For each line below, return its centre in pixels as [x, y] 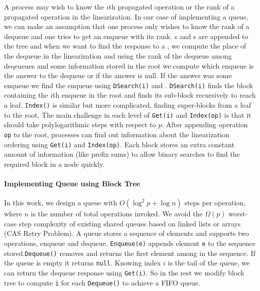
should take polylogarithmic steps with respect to [80, 124]
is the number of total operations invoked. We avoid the [117, 214]
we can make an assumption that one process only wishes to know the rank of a [127, 26]
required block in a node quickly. [54, 164]
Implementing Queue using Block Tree [72, 183]
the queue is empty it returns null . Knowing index [83, 263]
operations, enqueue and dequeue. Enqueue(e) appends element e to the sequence [130, 243]
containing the [26, 95]
